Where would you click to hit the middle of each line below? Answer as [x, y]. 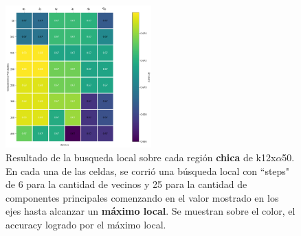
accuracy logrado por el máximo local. [86, 225]
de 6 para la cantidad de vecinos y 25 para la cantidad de [126, 184]
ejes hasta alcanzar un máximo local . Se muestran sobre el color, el [150, 211]
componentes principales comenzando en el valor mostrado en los [142, 197]
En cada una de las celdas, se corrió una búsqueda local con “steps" [148, 170]
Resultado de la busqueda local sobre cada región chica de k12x [141, 157]
